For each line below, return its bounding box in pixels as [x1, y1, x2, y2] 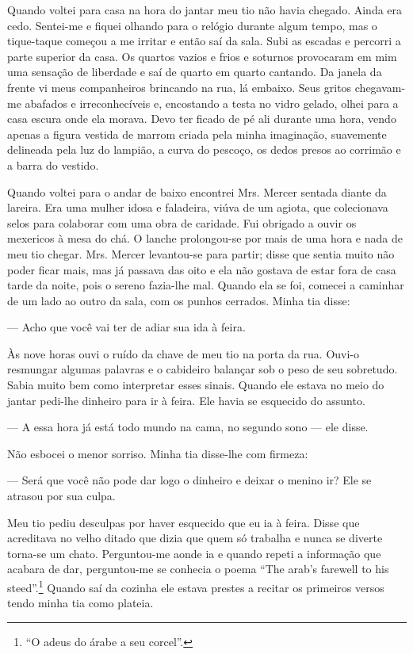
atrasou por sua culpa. [7, 488, 116, 504]
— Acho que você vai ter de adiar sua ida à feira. [7, 319, 246, 335]
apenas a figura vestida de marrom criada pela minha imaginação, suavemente [7, 125, 387, 142]
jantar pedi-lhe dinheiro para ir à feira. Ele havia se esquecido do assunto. [7, 392, 365, 408]
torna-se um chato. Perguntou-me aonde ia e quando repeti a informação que [7, 545, 381, 561]
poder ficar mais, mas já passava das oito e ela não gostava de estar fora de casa [7, 261, 396, 277]
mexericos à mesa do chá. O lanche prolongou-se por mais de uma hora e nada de [7, 230, 403, 247]
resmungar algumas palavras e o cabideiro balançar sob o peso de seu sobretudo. [7, 361, 398, 377]
